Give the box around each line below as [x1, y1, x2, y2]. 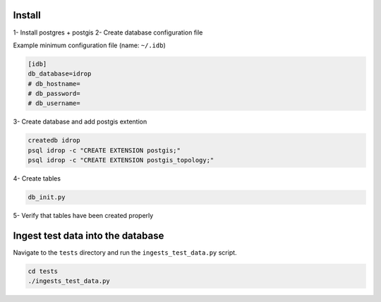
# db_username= [28, 99, 80, 107]
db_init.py [28, 193, 66, 201]
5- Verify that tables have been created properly [13, 212, 154, 220]
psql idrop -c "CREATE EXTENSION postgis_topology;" [28, 156, 214, 164]
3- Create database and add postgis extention [13, 117, 147, 126]
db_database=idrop [28, 70, 92, 78]
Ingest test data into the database [13, 229, 164, 241]
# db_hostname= [28, 80, 80, 87]
